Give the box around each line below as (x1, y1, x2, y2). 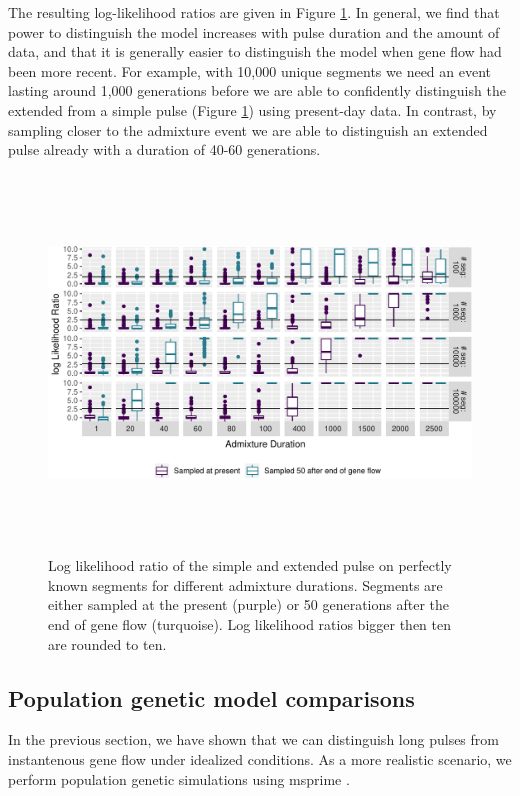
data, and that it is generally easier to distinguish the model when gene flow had (8, 41, 502, 62)
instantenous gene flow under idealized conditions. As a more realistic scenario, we (8, 749, 512, 770)
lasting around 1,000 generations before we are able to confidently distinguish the (8, 80, 506, 101)
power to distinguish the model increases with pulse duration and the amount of (8, 21, 500, 42)
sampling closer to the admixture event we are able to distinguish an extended (8, 119, 488, 140)
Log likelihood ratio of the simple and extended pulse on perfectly (48, 555, 452, 576)
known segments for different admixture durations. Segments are (48, 574, 443, 595)
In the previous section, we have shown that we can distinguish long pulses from (8, 729, 499, 750)
